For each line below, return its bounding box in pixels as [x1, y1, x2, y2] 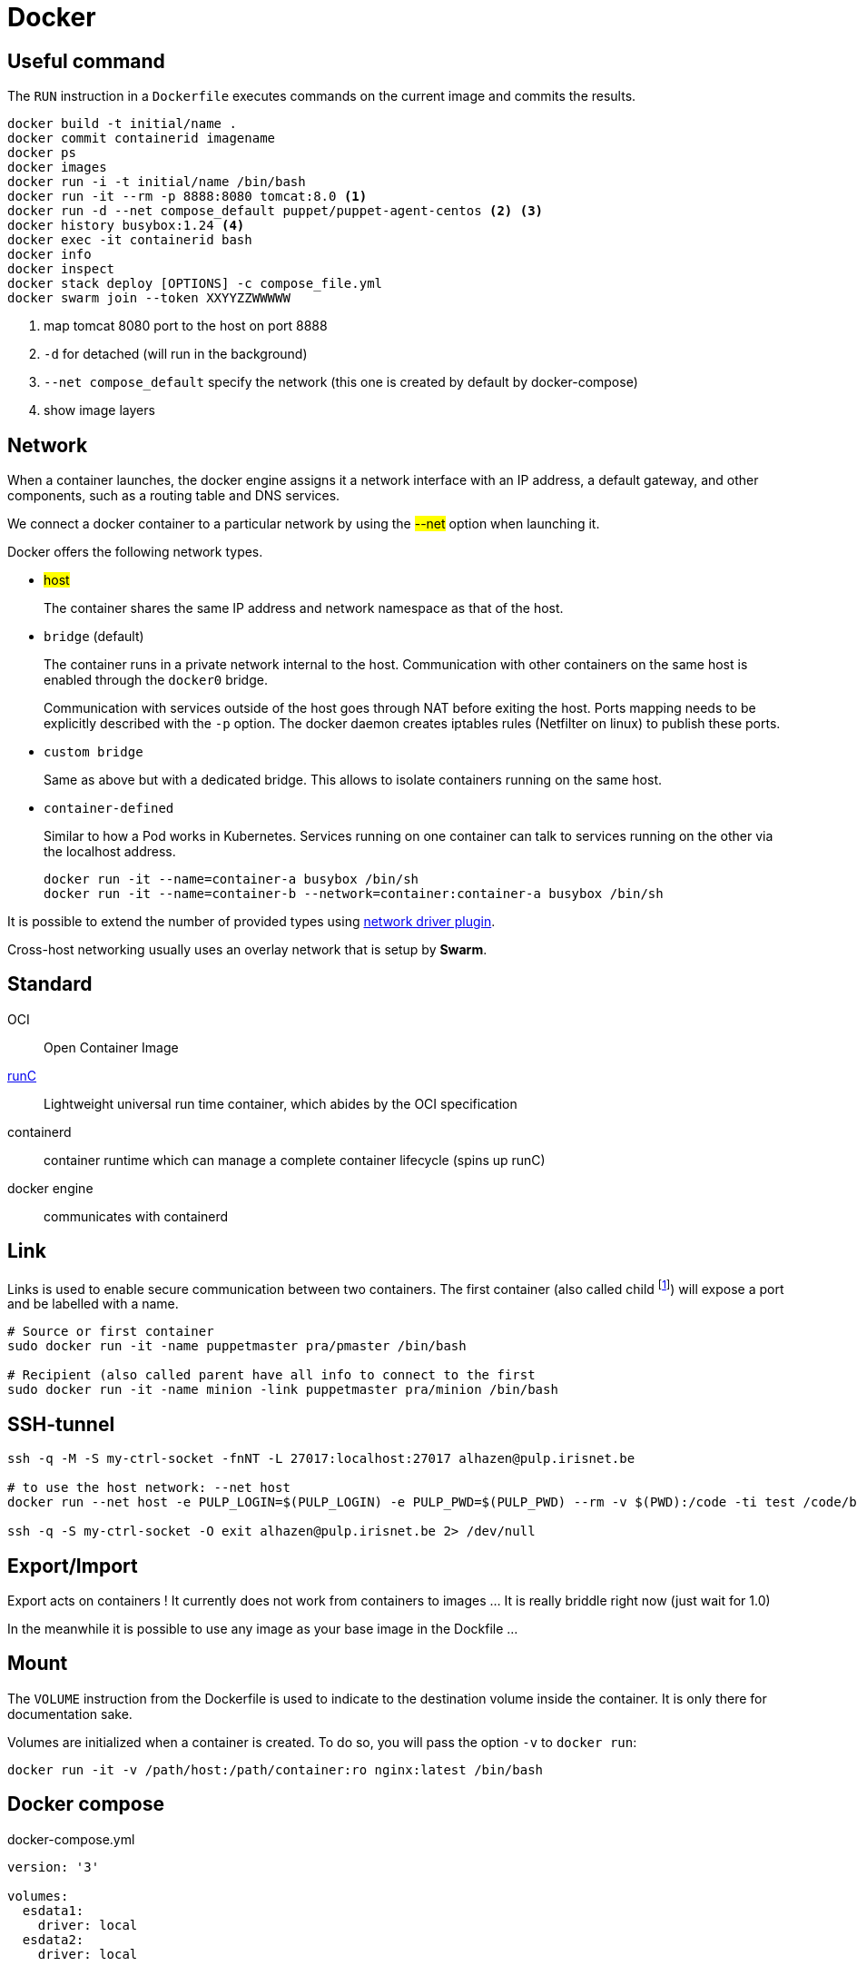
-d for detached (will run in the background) [44, 346, 308, 362]
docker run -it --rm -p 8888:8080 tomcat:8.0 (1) [7, 189, 368, 204]
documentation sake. [7, 1705, 133, 1722]
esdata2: [22, 1931, 84, 1947]
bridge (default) [44, 628, 144, 645]
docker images [7, 160, 107, 175]
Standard [7, 973, 93, 996]
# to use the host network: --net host [7, 1480, 291, 1496]
